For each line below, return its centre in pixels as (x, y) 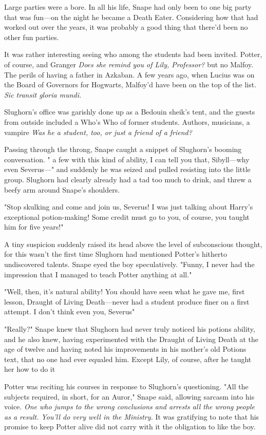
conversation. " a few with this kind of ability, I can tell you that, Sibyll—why (127, 159)
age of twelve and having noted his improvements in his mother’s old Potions (125, 349)
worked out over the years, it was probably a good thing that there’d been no (126, 27)
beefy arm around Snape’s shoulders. (62, 189)
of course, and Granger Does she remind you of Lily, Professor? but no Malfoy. (129, 64)
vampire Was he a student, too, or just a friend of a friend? (98, 132)
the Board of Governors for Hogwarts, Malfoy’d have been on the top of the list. (130, 84)
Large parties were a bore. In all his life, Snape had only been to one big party (128, 7)
